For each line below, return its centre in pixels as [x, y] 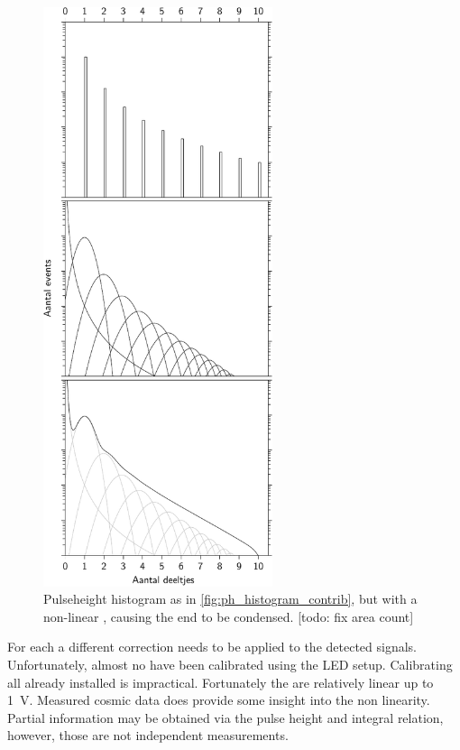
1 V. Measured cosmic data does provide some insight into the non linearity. [219, 700]
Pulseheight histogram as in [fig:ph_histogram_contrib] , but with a [230, 599]
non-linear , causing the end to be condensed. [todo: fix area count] [229, 616]
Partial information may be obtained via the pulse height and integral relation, [225, 717]
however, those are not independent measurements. [148, 735]
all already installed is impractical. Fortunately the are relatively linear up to [221, 682]
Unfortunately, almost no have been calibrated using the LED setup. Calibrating [230, 664]
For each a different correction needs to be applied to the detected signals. [212, 647]
